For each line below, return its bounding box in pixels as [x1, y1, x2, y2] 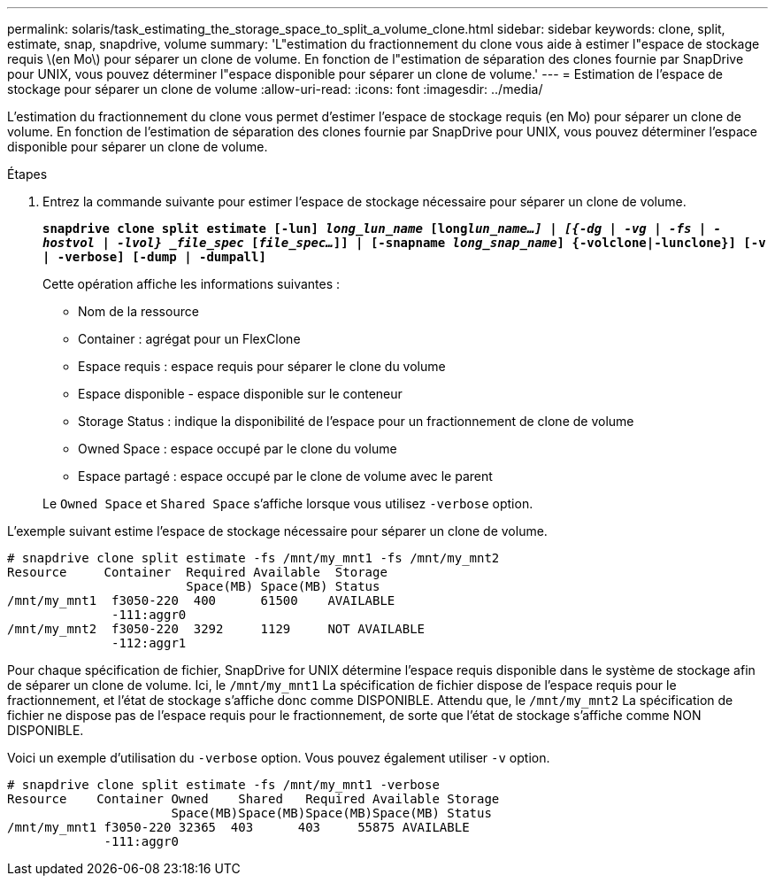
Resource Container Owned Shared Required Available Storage [7, 792, 500, 806]
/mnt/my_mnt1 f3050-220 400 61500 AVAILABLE [7, 593, 395, 608]
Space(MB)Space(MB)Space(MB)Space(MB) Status [171, 806, 492, 820]
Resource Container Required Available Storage [7, 565, 387, 579]
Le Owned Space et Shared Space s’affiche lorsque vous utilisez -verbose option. [42, 496, 533, 511]
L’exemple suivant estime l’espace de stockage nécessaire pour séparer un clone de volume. [7, 523, 548, 538]
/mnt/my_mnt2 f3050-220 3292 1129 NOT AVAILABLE [7, 622, 426, 636]
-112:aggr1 [111, 636, 187, 650]
